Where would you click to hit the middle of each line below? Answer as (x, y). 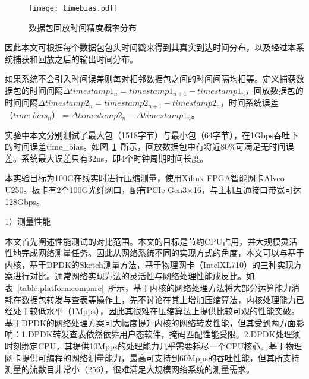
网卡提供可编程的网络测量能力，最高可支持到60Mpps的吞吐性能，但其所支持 (152, 357)
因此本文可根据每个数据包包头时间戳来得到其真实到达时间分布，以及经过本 (150, 47)
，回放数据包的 (274, 91)
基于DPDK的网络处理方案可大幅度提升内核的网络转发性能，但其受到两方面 (150, 322)
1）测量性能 (28, 221)
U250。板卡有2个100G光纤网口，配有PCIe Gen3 (96, 189)
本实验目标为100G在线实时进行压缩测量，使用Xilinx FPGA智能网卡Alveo (145, 178)
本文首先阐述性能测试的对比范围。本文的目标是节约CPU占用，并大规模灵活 (151, 241)
